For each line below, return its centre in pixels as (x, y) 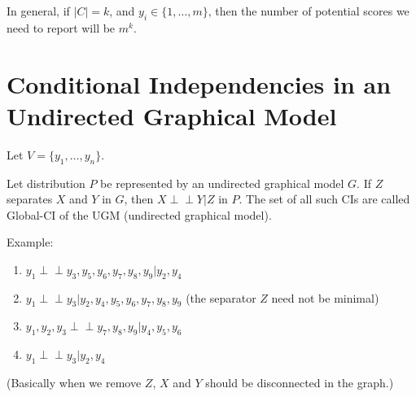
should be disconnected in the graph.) (300, 383)
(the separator (221, 297)
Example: (30, 242)
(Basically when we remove (74, 383)
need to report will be (61, 27)
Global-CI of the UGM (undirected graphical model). (139, 214)
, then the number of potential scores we (309, 11)
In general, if (38, 11)
